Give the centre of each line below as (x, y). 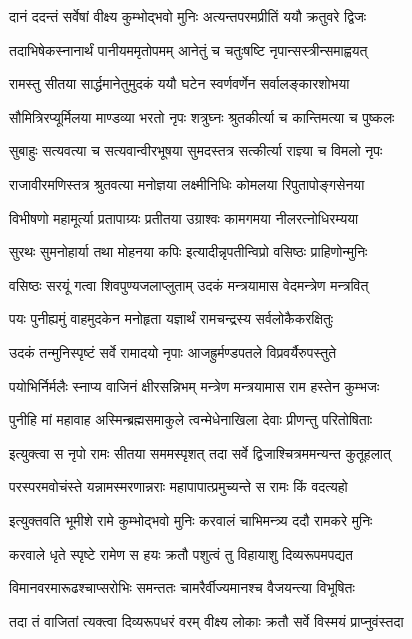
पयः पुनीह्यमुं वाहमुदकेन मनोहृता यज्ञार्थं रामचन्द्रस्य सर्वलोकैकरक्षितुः (171, 318)
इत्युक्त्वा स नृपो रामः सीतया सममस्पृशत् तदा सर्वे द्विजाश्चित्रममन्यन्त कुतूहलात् (200, 452)
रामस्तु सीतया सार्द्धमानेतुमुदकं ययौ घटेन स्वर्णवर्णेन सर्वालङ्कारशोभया (179, 83)
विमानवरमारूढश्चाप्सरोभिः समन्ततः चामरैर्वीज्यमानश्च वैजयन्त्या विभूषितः (182, 587)
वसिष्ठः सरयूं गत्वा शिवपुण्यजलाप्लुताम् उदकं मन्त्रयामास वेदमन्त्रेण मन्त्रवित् (189, 284)
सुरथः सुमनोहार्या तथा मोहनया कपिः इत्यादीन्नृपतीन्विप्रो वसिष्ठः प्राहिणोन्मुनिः (188, 251)
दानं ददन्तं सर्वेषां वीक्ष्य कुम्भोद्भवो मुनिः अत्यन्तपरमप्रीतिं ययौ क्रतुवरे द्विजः (188, 16)
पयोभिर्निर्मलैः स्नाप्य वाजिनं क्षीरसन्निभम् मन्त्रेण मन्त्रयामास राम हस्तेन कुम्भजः (194, 385)
